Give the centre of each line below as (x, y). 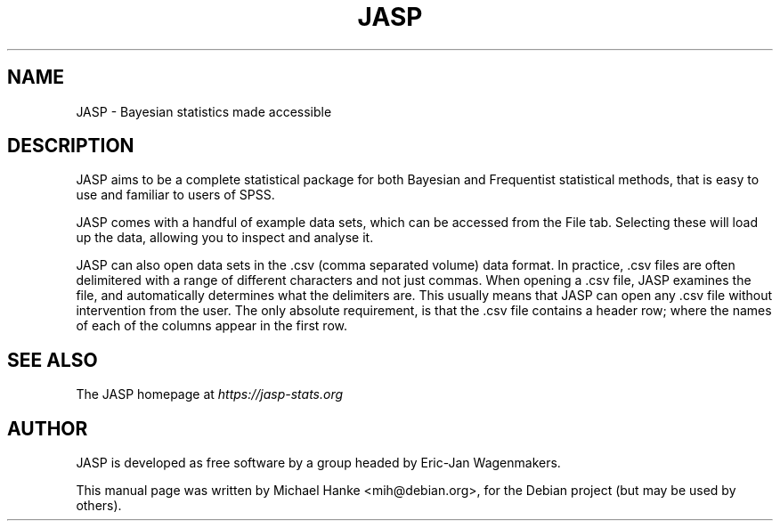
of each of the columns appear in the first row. (211, 326)
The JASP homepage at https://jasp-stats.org (210, 394)
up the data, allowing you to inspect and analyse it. (225, 238)
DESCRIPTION (71, 146)
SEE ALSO (53, 360)
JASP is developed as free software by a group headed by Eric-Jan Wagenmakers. (318, 463)
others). (99, 506)
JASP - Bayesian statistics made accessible (204, 111)
